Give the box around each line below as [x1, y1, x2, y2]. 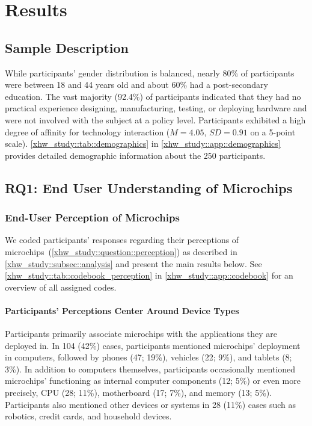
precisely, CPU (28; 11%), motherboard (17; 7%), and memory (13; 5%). [5, 386, 272, 399]
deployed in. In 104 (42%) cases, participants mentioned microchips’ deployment [5, 339, 301, 351]
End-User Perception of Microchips [5, 210, 180, 225]
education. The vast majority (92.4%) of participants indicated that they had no [5, 90, 301, 102]
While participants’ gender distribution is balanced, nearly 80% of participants [5, 66, 295, 79]
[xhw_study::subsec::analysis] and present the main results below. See [5, 257, 262, 270]
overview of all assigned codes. [5, 280, 117, 293]
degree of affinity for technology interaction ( [5, 125, 170, 138]
